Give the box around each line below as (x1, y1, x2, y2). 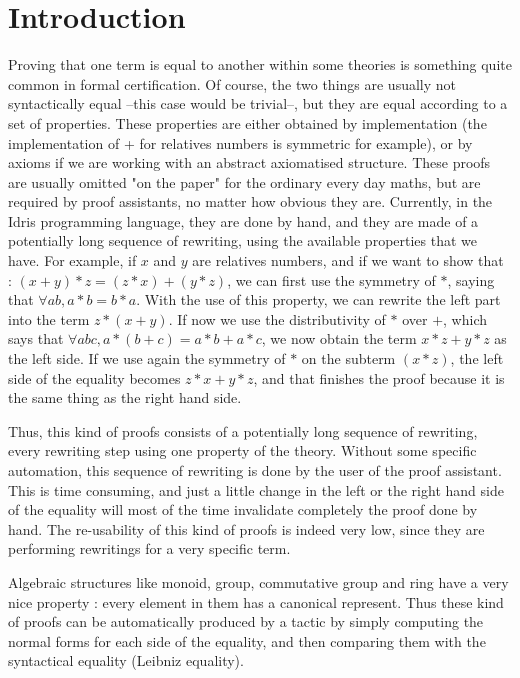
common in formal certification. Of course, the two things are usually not (8, 73, 456, 94)
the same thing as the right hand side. (8, 387, 242, 408)
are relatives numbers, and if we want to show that (192, 250, 504, 271)
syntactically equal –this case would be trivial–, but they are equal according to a (8, 93, 508, 114)
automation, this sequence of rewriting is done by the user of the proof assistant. (8, 460, 502, 480)
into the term (8, 308, 90, 329)
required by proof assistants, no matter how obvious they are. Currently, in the (8, 191, 493, 212)
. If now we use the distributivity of (168, 308, 386, 329)
